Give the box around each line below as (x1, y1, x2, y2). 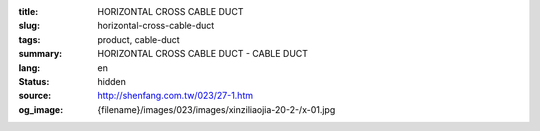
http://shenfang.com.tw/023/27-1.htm (97, 90, 254, 102)
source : (18, 90, 52, 102)
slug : (18, 20, 40, 32)
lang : (18, 61, 41, 74)
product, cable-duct (97, 33, 180, 45)
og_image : (18, 103, 64, 115)
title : (18, 6, 39, 17)
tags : (18, 33, 41, 45)
